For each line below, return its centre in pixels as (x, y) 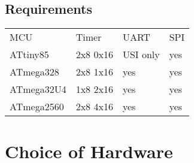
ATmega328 (34, 72)
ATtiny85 (29, 55)
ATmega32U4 (38, 89)
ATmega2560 (37, 107)
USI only (141, 55)
